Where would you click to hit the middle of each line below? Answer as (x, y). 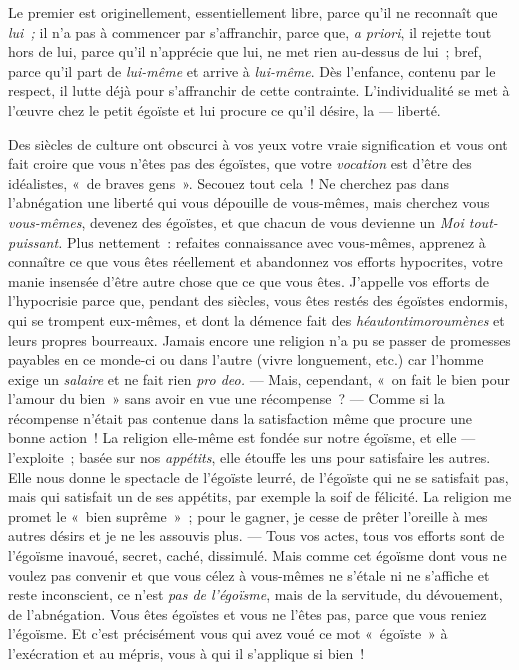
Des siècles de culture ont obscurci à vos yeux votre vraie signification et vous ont (258, 143)
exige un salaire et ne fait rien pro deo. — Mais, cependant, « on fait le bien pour (259, 378)
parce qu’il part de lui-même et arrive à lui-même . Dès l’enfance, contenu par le (252, 70)
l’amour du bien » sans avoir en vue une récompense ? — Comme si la (226, 398)
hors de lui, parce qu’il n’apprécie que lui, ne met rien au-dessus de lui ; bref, (245, 51)
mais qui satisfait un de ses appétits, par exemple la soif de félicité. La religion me (260, 496)
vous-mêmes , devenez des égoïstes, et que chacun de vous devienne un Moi (236, 221)
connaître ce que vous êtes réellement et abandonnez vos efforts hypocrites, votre (255, 261)
